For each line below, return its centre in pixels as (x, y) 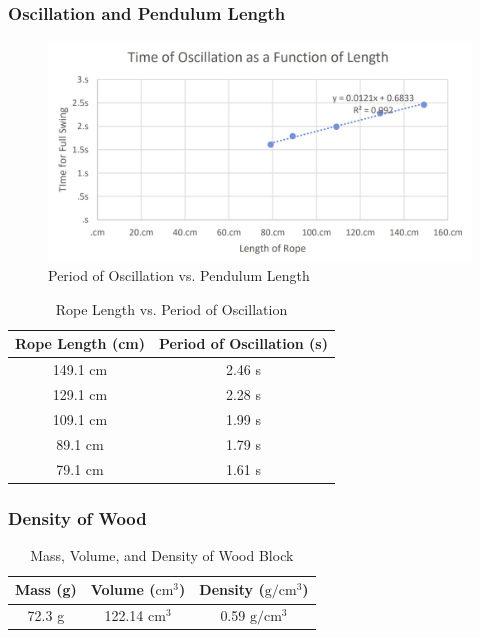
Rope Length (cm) (80, 343)
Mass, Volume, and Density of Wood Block (162, 554)
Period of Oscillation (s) (243, 343)
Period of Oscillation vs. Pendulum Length (179, 275)
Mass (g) (46, 589)
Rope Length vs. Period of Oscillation (171, 308)
